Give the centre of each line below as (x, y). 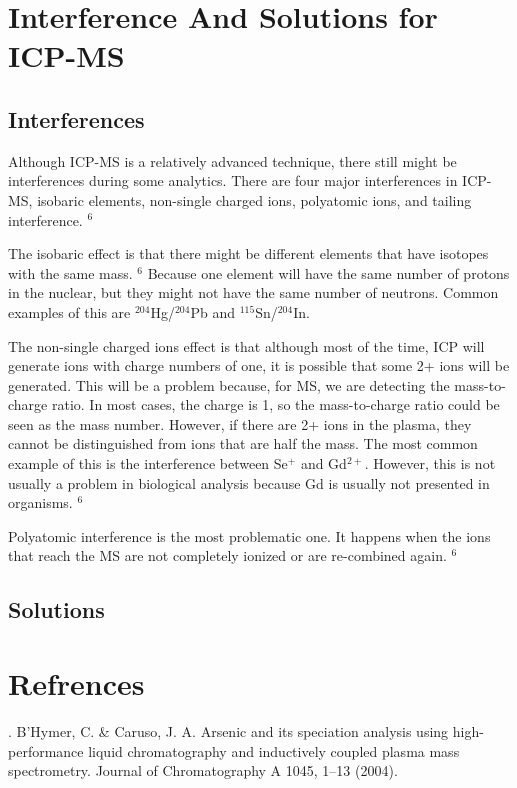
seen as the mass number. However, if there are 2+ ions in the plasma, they (240, 423)
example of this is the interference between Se (148, 463)
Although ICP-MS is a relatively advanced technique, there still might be (232, 160)
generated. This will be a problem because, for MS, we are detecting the (229, 384)
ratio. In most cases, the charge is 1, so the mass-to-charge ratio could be (275, 404)
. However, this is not (430, 463)
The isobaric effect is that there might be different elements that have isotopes (248, 253)
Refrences (76, 683)
